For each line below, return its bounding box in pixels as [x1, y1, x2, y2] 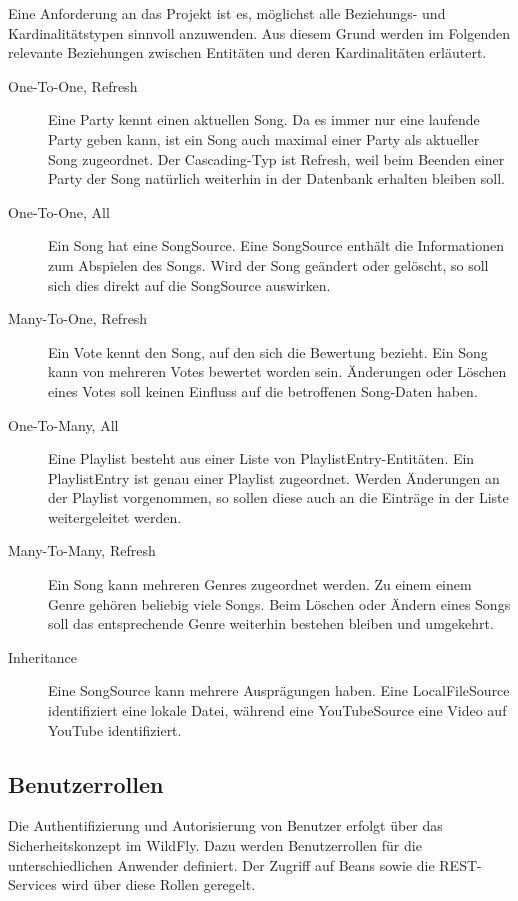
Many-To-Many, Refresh [8, 540, 156, 561]
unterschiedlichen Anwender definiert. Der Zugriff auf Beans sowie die [8, 854, 435, 875]
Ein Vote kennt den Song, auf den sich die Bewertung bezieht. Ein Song [48, 341, 488, 362]
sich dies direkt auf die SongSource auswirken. [48, 274, 331, 295]
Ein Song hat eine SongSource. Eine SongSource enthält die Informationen [48, 235, 504, 256]
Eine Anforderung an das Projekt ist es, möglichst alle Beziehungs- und [8, 3, 446, 23]
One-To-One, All [8, 201, 110, 222]
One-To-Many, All [8, 414, 119, 435]
